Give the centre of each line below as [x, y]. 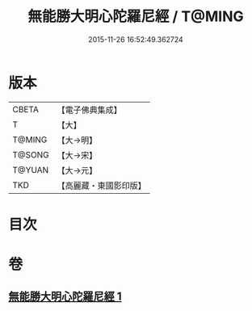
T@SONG [31, 154]
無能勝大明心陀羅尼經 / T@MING [136, 17]
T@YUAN [31, 170]
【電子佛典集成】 [90, 110]
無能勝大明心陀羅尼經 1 [65, 297]
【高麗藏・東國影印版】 [102, 185]
